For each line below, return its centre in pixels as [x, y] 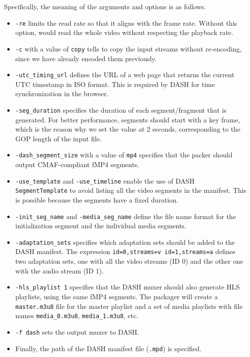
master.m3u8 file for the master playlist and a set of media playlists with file [129, 306]
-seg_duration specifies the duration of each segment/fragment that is [121, 110]
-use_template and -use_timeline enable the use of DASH [105, 180]
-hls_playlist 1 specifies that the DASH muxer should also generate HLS [127, 287]
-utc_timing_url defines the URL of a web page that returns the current [125, 75]
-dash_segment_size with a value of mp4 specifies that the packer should [124, 155]
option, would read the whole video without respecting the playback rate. [124, 32]
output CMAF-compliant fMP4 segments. [77, 164]
